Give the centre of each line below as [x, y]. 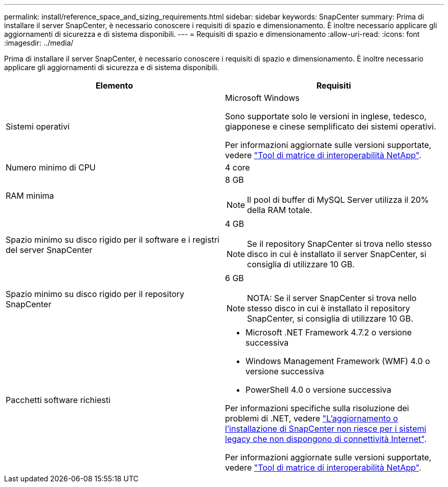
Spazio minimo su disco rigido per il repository [95, 294]
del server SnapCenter [49, 250]
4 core [238, 167]
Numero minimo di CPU [51, 167]
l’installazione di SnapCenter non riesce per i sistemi [326, 429]
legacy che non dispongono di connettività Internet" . [326, 439]
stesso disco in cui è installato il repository [329, 308]
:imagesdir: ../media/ [39, 43]
